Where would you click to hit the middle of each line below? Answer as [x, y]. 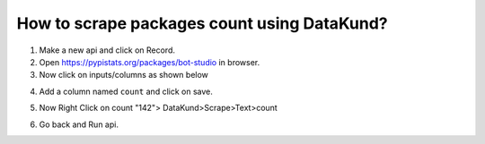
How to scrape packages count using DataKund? [202, 23]
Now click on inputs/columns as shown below [123, 75]
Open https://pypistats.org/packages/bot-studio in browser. [150, 62]
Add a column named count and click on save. [126, 91]
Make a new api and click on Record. [107, 50]
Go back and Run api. [79, 124]
